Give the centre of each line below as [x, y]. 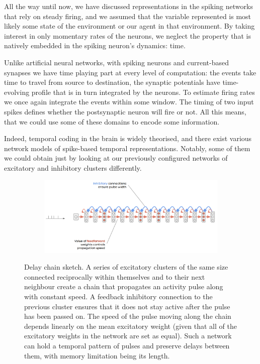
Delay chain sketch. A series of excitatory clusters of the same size [126, 267]
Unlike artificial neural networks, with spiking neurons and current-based [117, 62]
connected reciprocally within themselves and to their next [115, 276]
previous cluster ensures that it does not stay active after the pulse [127, 306]
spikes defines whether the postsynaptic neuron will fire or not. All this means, [125, 111]
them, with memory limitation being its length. [97, 355]
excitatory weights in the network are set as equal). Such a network [128, 336]
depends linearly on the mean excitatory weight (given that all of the [131, 326]
